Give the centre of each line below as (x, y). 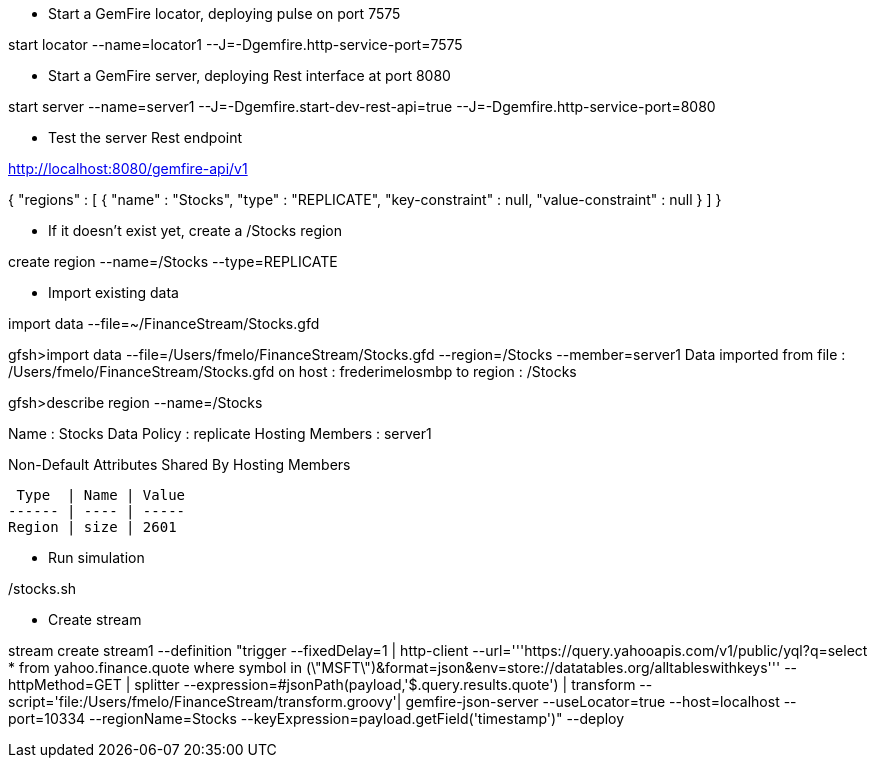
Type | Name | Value (101, 495)
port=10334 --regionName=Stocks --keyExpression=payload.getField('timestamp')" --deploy (316, 718)
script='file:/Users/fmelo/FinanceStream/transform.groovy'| (205, 701)
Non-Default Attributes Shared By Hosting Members (179, 464)
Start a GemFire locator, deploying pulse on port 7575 (224, 13)
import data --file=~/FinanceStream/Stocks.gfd (164, 323)
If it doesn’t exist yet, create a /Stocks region (195, 230)
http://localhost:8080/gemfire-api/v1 (128, 168)
